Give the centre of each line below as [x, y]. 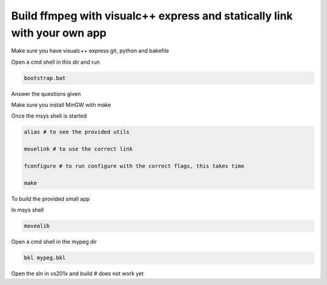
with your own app [59, 33]
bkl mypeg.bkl [45, 258]
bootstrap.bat [45, 78]
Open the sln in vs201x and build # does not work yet [78, 273]
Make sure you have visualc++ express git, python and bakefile [90, 51]
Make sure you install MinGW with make [61, 105]
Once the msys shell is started [49, 116]
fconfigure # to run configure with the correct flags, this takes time [134, 166]
